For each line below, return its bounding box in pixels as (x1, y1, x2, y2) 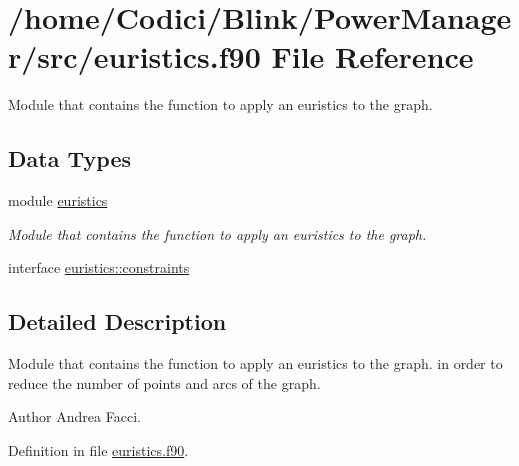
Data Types (8, 143, 131, 174)
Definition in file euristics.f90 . (8, 439, 189, 460)
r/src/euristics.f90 (8, 36, 261, 77)
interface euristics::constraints (8, 257, 190, 278)
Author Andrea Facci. (8, 406, 141, 427)
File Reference (271, 36, 474, 77)
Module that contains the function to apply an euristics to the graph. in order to (8, 353, 503, 374)
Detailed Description (8, 306, 227, 337)
